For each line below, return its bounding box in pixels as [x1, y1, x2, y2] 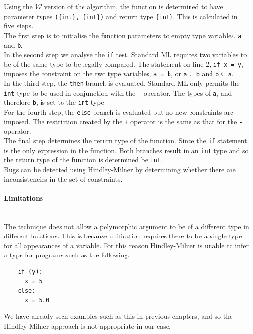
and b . [4, 39, 23, 50]
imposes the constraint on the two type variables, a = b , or [4, 68, 181, 79]
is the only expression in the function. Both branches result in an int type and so [4, 145, 249, 155]
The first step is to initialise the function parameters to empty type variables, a [4, 30, 242, 40]
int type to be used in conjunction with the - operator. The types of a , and [4, 87, 232, 98]
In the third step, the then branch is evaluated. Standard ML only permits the [4, 78, 240, 88]
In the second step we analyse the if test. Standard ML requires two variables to [4, 49, 247, 59]
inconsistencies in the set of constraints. [4, 174, 123, 184]
